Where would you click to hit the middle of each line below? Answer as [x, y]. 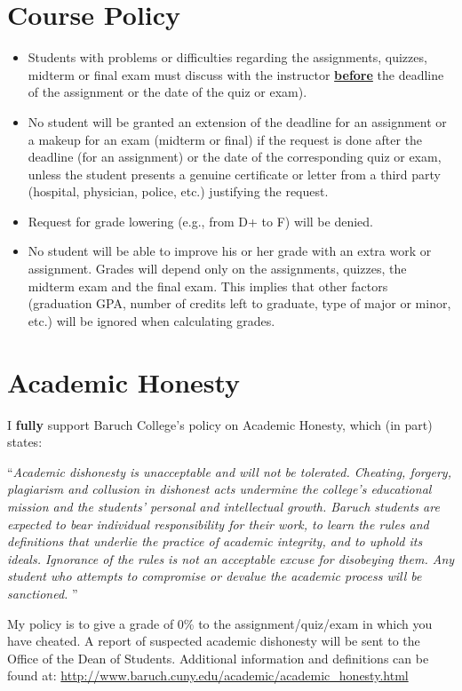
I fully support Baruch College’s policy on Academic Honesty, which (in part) [220, 424]
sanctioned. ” [43, 593]
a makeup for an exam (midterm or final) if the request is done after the [225, 139]
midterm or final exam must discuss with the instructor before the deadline [236, 74]
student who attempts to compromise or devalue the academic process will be [215, 576]
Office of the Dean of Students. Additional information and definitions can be [218, 658]
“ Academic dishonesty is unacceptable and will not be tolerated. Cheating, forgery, [229, 471]
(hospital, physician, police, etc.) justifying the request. [178, 191]
